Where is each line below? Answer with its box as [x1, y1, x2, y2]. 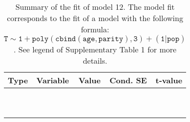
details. [83, 55, 107, 66]
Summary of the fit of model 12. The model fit [15, 1, 175, 12]
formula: [81, 24, 109, 35]
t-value [155, 74, 183, 86]
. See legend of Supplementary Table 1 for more [14, 44, 177, 55]
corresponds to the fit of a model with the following [7, 12, 183, 24]
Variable [36, 74, 69, 86]
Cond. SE [109, 74, 147, 86]
